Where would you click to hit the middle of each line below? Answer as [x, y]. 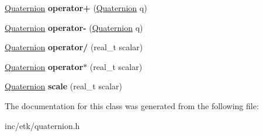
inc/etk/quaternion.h [42, 125]
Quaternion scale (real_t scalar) [64, 86]
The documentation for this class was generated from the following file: [132, 105]
